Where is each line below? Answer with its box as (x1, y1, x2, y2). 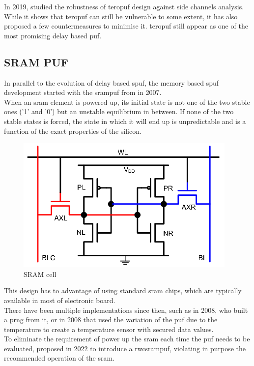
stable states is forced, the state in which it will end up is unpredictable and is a (4, 116, 246, 126)
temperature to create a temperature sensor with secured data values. (4, 324, 214, 334)
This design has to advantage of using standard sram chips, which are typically (4, 285, 242, 296)
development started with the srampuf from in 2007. (4, 87, 162, 97)
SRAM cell (24, 269, 56, 279)
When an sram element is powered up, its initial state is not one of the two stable (4, 96, 250, 107)
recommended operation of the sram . (4, 353, 114, 363)
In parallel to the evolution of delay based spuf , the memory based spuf (4, 77, 219, 88)
